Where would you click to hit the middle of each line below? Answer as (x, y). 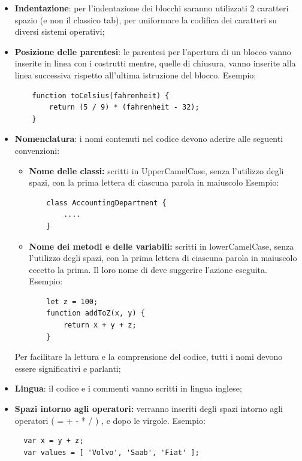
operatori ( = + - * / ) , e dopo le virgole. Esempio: (110, 420)
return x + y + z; (100, 325)
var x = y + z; (54, 441)
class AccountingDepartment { (106, 203)
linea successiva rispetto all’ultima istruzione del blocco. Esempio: (135, 75)
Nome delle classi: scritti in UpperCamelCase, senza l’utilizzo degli (156, 170)
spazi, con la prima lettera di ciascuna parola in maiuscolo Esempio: (154, 182)
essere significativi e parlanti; (68, 368)
